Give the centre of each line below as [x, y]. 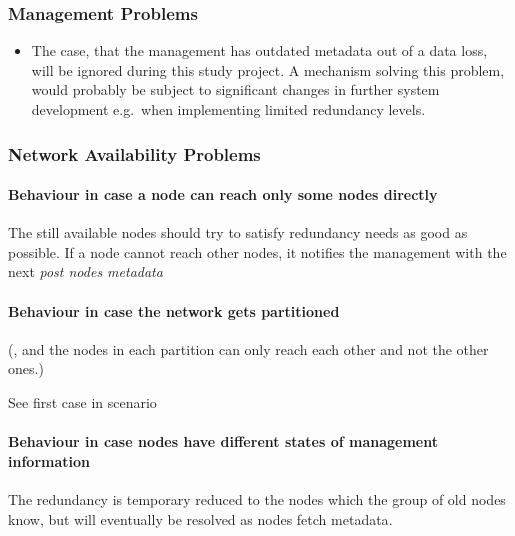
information [49, 460]
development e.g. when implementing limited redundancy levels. [228, 109]
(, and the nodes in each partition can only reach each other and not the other [248, 348]
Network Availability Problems [134, 153]
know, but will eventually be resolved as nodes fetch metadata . [200, 518]
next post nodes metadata [85, 271]
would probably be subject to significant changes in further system [235, 89]
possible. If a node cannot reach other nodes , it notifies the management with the [257, 251]
